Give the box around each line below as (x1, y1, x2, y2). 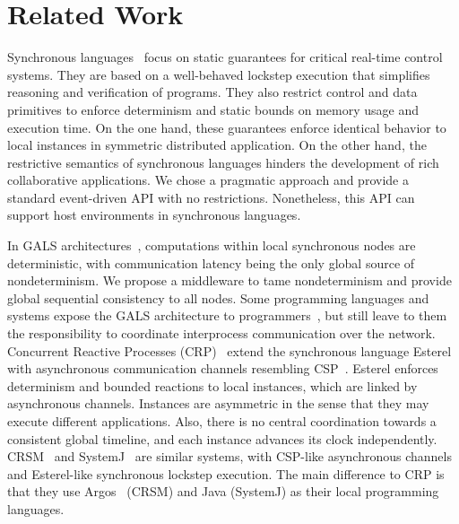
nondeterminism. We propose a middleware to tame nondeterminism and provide (7, 271, 452, 290)
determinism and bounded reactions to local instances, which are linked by (7, 376, 418, 395)
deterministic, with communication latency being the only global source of (7, 253, 415, 272)
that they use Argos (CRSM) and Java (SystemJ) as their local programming (7, 482, 439, 501)
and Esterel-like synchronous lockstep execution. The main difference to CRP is (7, 464, 445, 483)
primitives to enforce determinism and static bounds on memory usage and (7, 100, 420, 118)
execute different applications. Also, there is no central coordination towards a (7, 412, 437, 430)
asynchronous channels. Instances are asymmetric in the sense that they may (7, 394, 429, 413)
